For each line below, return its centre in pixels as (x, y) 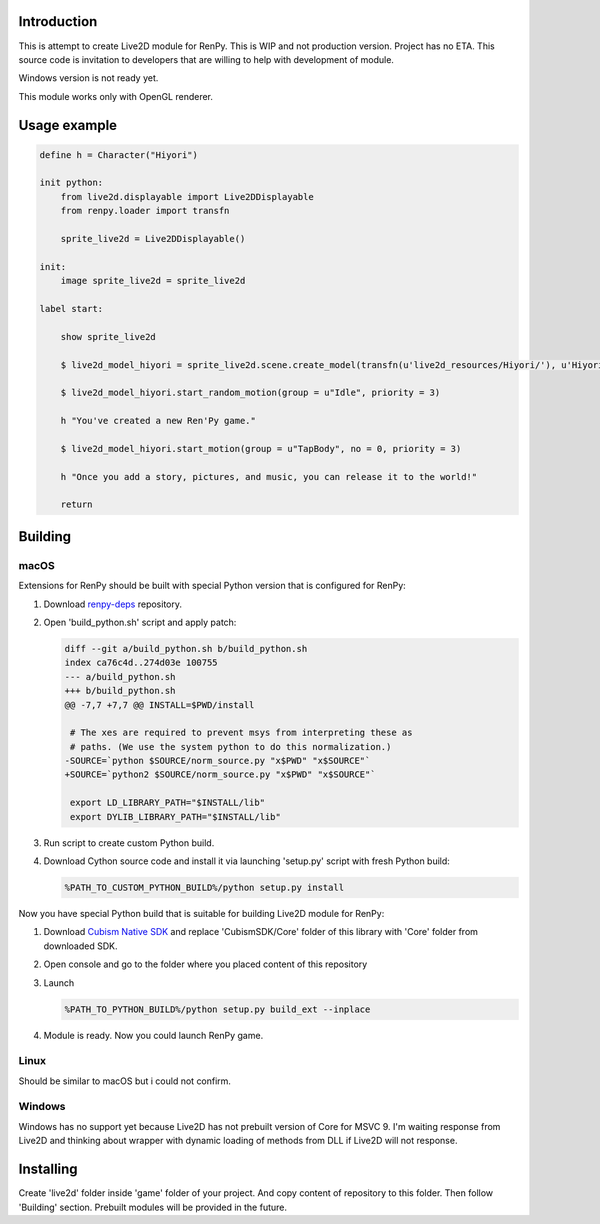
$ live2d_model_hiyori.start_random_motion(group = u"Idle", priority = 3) (250, 393)
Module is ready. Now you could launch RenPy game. (153, 1035)
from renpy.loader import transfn (145, 211)
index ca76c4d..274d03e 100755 (141, 663)
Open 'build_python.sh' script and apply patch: (140, 622)
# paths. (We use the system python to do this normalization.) (231, 746)
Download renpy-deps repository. (113, 604)
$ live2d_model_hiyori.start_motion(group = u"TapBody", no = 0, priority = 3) (261, 448)
